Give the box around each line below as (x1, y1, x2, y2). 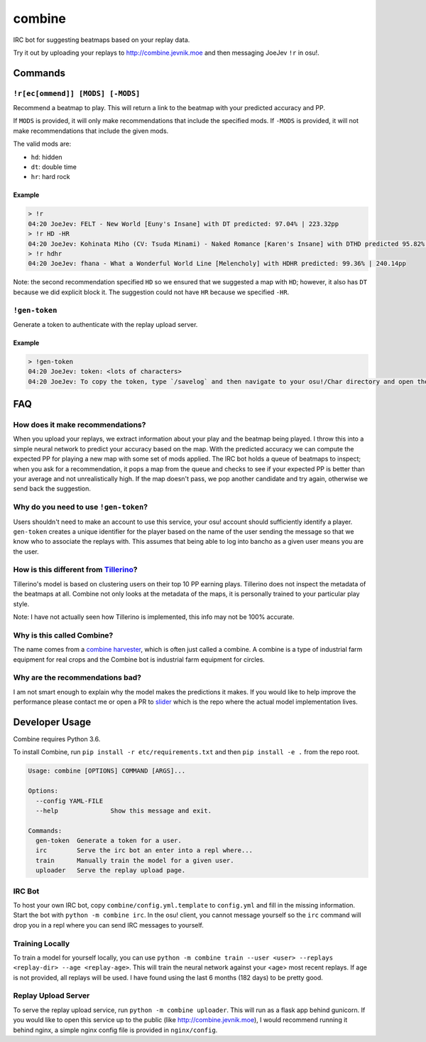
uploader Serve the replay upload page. (35, 866, 186, 874)
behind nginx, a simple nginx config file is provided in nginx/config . (13, 1026, 218, 1034)
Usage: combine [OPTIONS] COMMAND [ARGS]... (28, 767, 186, 775)
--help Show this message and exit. (35, 807, 212, 815)
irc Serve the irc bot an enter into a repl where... (35, 847, 253, 854)
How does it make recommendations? (13, 420, 146, 430)
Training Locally (13, 938, 70, 948)
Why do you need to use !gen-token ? (13, 502, 148, 512)
